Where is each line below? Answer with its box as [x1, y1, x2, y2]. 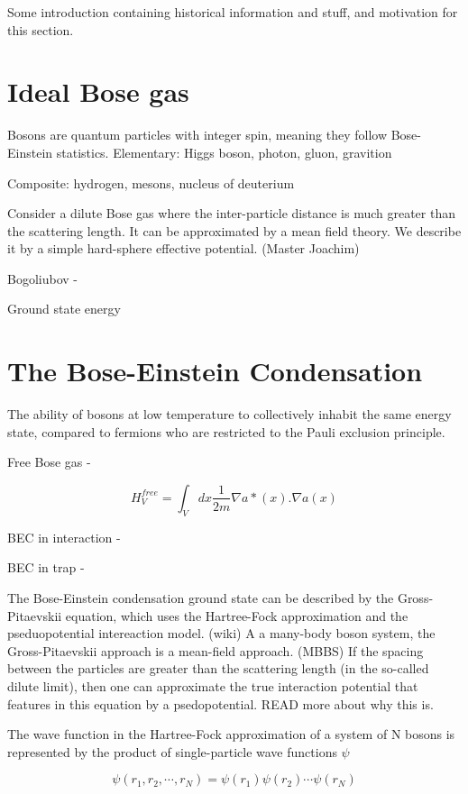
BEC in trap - [7, 558, 85, 577]
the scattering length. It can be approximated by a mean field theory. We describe [7, 221, 462, 240]
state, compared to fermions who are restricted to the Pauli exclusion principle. [7, 422, 445, 441]
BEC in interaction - [7, 527, 121, 546]
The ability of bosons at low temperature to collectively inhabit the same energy [7, 405, 452, 424]
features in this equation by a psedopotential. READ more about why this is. [7, 694, 434, 713]
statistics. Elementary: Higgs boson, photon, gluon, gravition [56, 142, 392, 161]
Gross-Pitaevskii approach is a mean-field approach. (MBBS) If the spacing [7, 641, 424, 660]
